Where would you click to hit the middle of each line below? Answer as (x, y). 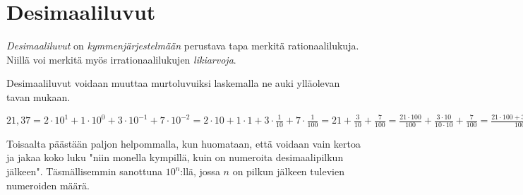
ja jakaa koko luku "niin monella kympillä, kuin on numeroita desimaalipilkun (175, 157)
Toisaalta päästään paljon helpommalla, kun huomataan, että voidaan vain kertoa (184, 143)
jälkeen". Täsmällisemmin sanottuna (85, 171)
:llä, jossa (200, 171)
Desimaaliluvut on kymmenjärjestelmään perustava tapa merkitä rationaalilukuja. (183, 46)
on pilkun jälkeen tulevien (288, 171)
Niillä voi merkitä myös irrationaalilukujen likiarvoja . (121, 59)
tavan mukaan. (38, 96)
